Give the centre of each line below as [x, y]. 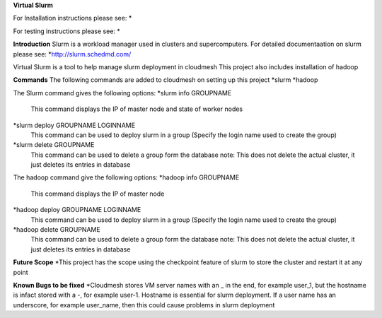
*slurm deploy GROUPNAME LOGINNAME [74, 125]
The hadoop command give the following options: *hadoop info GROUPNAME [126, 177]
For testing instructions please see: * [66, 31]
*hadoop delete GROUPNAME [57, 230]
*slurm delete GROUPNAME [54, 145]
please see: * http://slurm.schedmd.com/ [72, 54]
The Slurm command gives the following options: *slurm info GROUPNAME [122, 93]
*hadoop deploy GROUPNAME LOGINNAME [77, 210]
